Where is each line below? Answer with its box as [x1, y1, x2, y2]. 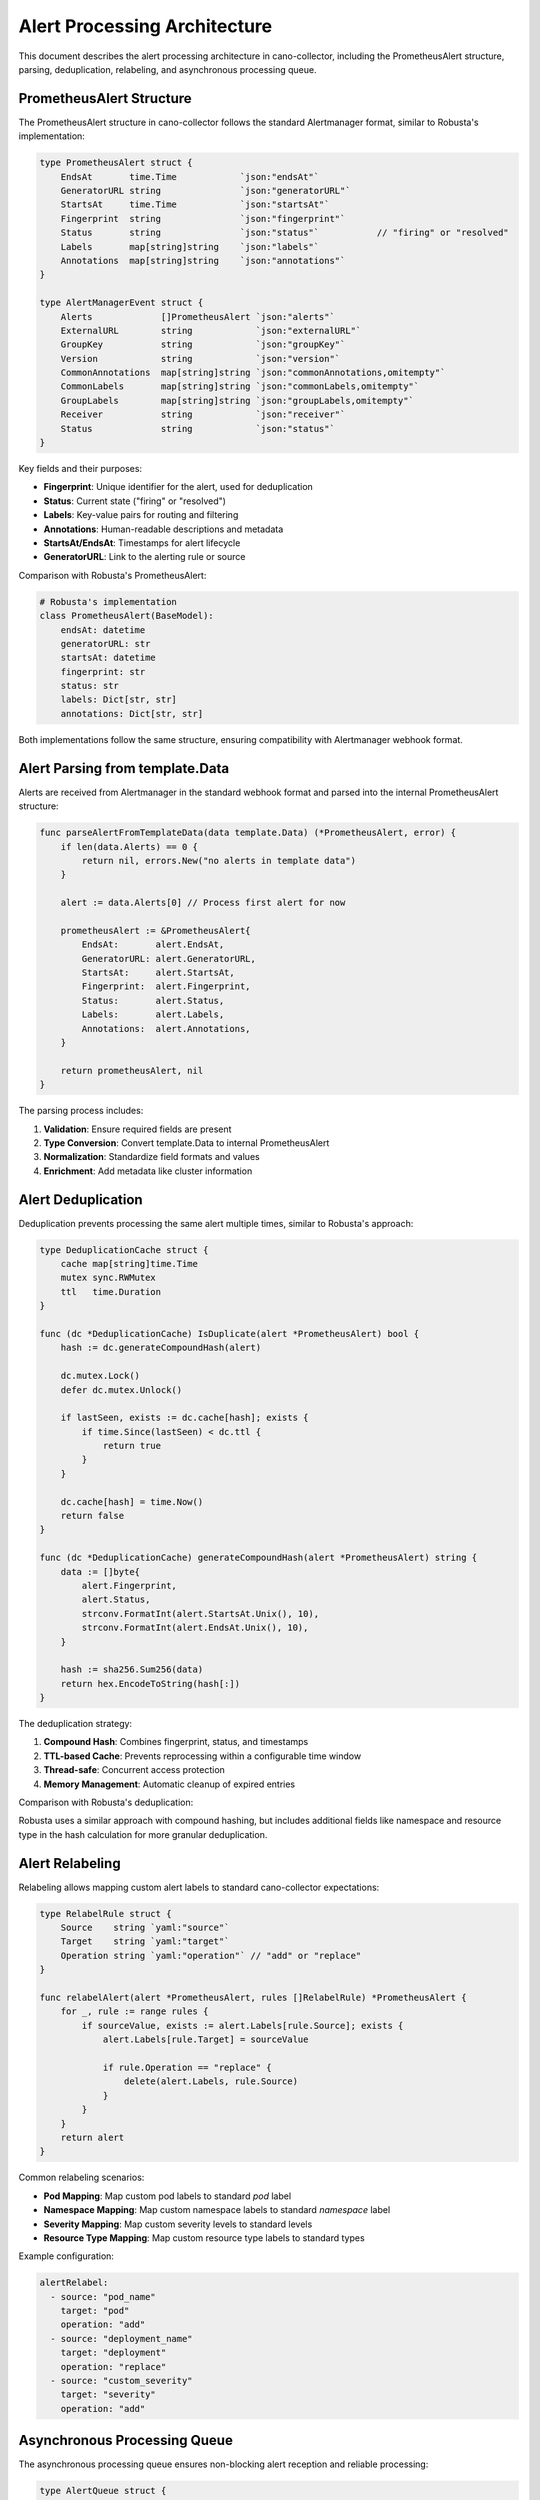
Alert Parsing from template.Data [18, 760, 230, 777]
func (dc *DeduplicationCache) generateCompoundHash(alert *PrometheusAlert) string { [39, 1552, 478, 1564]
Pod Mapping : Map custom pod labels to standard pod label [43, 2190, 292, 2202]
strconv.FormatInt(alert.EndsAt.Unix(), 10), [81, 1622, 309, 1634]
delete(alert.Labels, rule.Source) [123, 2076, 299, 2087]
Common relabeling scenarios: [18, 2171, 145, 2184]
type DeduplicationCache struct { [39, 1244, 209, 1255]
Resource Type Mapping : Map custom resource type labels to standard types [43, 2231, 365, 2244]
